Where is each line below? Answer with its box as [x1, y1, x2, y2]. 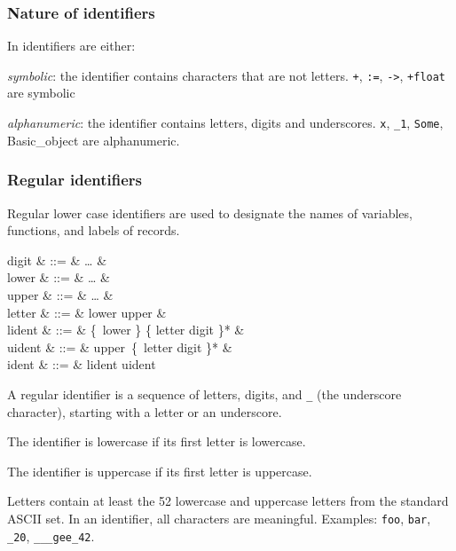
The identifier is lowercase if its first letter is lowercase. [7, 432, 306, 451]
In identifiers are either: [7, 36, 136, 55]
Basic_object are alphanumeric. [7, 130, 180, 149]
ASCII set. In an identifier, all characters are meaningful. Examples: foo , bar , [7, 508, 431, 527]
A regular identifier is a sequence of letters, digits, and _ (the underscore [7, 384, 402, 403]
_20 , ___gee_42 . [7, 526, 95, 545]
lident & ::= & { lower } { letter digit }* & [7, 320, 245, 339]
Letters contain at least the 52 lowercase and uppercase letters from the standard [7, 492, 449, 510]
